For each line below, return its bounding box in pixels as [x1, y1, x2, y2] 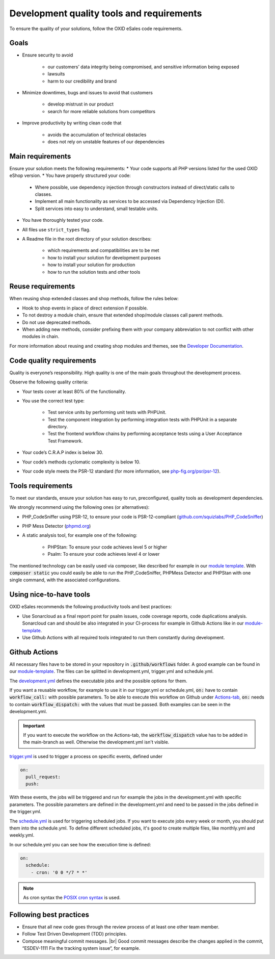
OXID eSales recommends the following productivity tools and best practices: [9, 604, 172, 610]
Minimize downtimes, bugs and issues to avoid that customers [22, 90, 153, 96]
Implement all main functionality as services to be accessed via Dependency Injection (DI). [35, 198, 225, 204]
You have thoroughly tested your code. [22, 217, 104, 223]
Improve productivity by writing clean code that [22, 120, 122, 126]
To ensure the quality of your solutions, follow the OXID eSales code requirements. [9, 25, 183, 32]
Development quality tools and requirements [9, 8, 202, 19]
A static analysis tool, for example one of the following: [22, 532, 137, 538]
